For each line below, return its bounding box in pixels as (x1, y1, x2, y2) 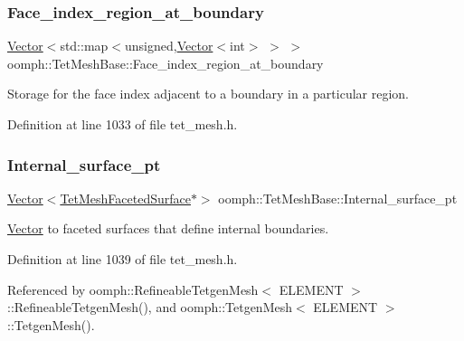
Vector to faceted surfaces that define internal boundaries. (7, 219, 329, 238)
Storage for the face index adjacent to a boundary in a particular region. (7, 84, 410, 103)
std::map (60, 36, 109, 55)
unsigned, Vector (125, 36, 213, 55)
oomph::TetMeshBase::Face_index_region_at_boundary (7, 53, 324, 72)
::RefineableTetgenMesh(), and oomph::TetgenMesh (7, 298, 292, 317)
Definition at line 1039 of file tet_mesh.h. (7, 250, 238, 268)
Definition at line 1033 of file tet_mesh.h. (7, 115, 238, 133)
